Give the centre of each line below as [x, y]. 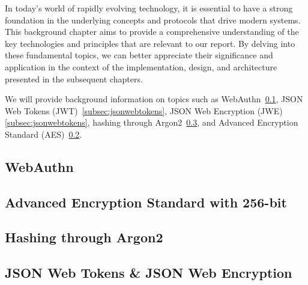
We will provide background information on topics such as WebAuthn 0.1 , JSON [154, 99]
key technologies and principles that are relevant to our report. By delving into [150, 43]
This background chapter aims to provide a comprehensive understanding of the [152, 32]
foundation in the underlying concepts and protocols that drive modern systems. [153, 20]
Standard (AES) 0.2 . [44, 134]
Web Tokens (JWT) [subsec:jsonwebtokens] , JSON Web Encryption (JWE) [144, 110]
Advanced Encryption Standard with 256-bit [146, 202]
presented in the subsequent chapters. [74, 78]
